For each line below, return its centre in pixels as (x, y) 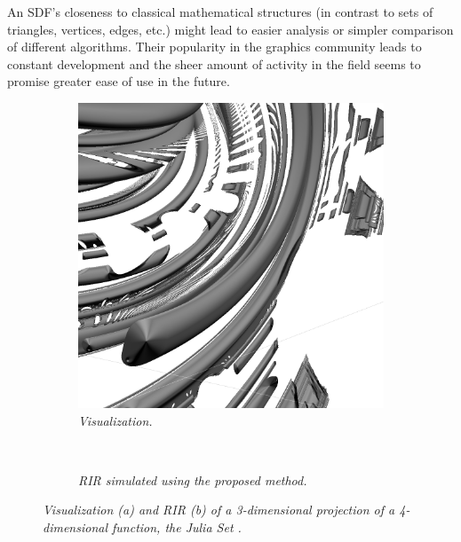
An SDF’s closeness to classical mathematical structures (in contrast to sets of (220, 12)
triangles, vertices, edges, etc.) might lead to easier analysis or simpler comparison (230, 29)
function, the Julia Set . (177, 526)
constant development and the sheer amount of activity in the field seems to (214, 63)
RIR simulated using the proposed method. (193, 479)
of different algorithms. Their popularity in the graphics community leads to (215, 47)
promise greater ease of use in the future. (119, 81)
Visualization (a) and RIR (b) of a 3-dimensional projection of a (219, 510)
